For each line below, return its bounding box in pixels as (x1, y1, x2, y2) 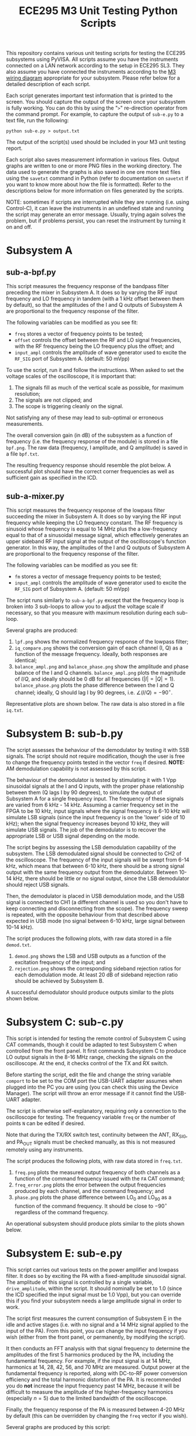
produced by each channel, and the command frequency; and (14, 1188, 164, 1195)
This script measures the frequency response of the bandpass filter (6, 283, 169, 290)
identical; (14, 657, 37, 664)
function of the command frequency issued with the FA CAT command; (14, 1175, 185, 1182)
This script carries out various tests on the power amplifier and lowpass (6, 1266, 179, 1273)
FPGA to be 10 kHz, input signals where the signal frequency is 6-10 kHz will (6, 807, 190, 815)
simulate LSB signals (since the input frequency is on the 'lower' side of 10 (6, 813, 185, 820)
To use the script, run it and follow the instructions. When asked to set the (6, 367, 184, 374)
